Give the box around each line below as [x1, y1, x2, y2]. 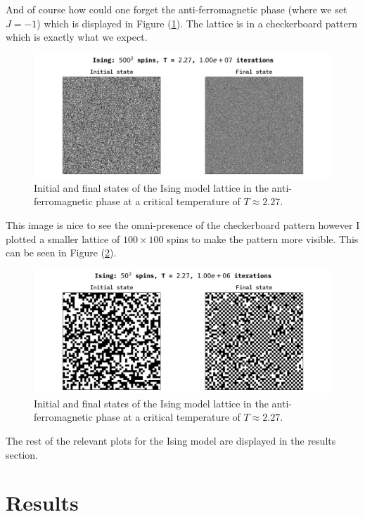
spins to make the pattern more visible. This [167, 231, 359, 246]
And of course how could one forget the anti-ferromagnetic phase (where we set [6, 2, 347, 16]
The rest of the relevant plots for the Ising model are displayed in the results [6, 433, 336, 447]
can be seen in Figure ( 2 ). [6, 245, 117, 260]
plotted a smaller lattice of [6, 231, 120, 246]
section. [6, 447, 38, 462]
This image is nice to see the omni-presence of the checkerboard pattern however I [6, 217, 360, 232]
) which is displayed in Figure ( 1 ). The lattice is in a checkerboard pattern [37, 15, 357, 30]
